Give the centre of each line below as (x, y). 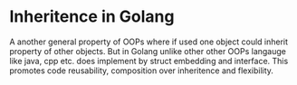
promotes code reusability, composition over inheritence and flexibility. (142, 71)
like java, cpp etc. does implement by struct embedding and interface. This (149, 61)
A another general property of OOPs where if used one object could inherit (148, 42)
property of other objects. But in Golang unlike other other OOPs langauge (148, 51)
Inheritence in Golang (92, 17)
